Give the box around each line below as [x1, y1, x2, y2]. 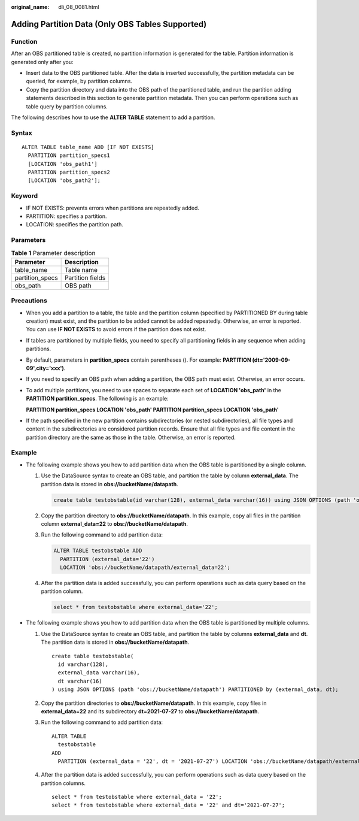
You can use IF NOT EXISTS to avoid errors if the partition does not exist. [26, 326, 206, 333]
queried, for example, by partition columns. [26, 78, 133, 85]
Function [11, 37, 38, 46]
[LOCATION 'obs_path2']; [28, 177, 101, 184]
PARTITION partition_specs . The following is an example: [26, 395, 169, 402]
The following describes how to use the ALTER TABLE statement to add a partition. [11, 114, 215, 121]
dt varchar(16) [57, 677, 102, 684]
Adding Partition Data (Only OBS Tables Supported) [11, 19, 207, 29]
